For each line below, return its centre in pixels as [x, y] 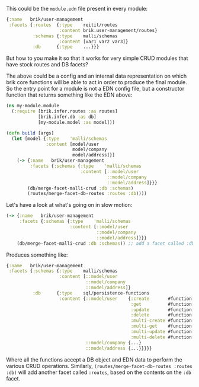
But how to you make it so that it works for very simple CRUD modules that [97, 58]
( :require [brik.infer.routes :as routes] [65, 111]
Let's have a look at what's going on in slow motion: [69, 205]
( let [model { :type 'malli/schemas [60, 139]
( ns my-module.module [33, 106]
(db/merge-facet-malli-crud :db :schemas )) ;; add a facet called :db [106, 243]
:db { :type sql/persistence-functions [91, 293]
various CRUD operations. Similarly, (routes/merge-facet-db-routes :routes [99, 366]
